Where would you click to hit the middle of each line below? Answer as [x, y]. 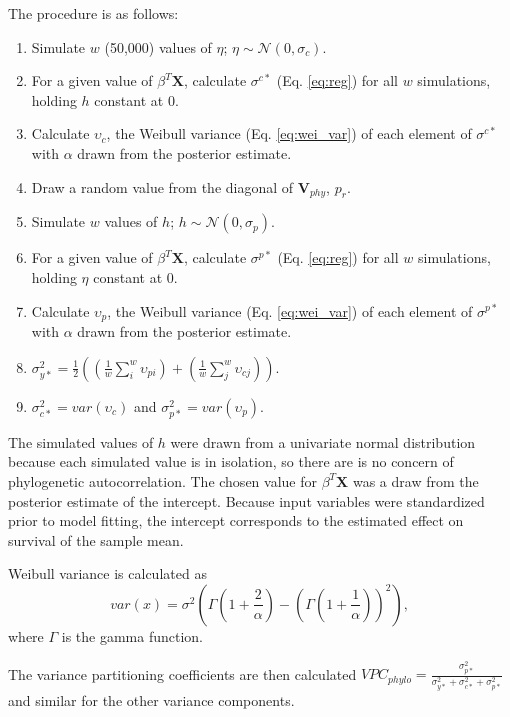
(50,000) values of [158, 46]
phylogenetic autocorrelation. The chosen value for [162, 480]
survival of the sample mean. [96, 539]
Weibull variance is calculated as [107, 573]
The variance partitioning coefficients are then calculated [182, 673]
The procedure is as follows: [93, 13]
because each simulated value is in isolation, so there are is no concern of [231, 461]
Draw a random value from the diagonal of [162, 186]
